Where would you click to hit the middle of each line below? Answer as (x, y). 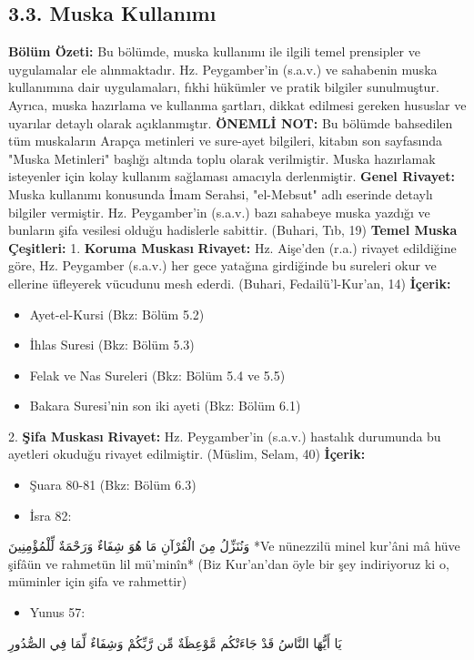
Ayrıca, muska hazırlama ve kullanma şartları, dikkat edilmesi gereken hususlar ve (237, 104)
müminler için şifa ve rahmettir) (98, 581)
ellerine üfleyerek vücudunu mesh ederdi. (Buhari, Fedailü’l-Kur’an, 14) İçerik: (230, 283)
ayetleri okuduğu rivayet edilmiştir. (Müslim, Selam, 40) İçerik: (187, 454)
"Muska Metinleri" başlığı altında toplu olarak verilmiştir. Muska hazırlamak (222, 158)
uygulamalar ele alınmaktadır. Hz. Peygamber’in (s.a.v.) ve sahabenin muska (223, 69)
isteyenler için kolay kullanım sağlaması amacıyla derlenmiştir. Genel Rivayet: (232, 176)
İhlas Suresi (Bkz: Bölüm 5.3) (112, 345)
